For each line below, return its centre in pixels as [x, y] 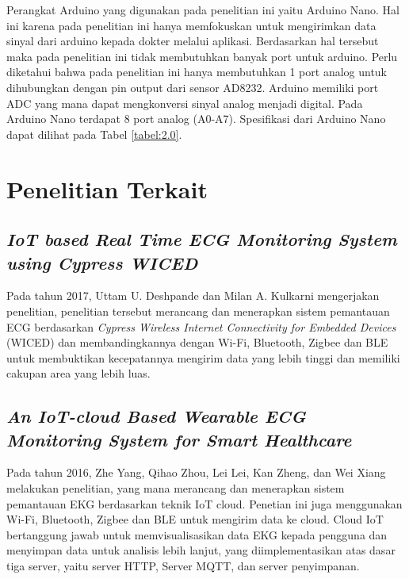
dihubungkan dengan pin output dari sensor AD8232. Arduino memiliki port [193, 87]
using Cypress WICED [102, 262]
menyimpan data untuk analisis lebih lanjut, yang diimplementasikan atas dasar [201, 550]
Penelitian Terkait [107, 188]
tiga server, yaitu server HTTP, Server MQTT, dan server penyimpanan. [183, 566]
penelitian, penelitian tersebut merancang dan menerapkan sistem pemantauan [198, 311]
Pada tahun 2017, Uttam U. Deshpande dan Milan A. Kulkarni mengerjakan [193, 295]
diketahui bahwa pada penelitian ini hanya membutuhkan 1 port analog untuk [197, 72]
